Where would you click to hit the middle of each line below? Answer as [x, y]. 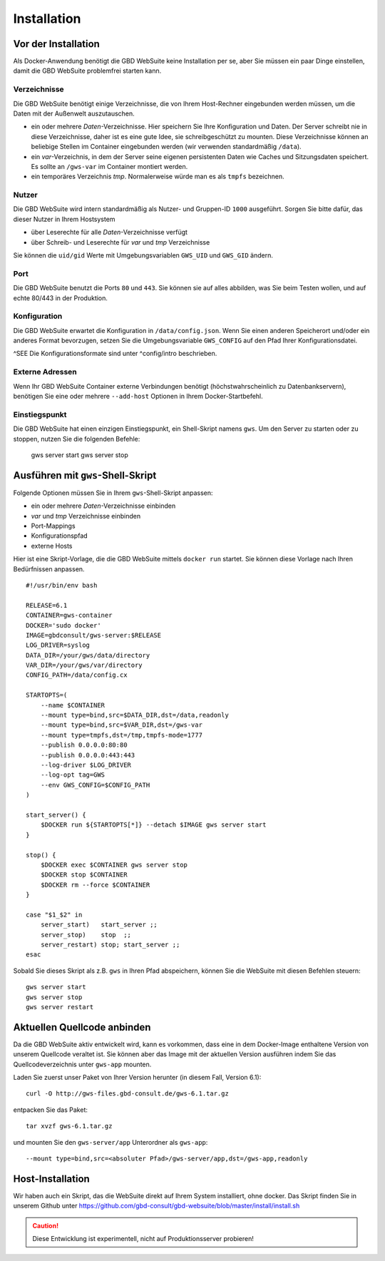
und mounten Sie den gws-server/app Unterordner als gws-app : [111, 1142]
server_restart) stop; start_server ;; [110, 945]
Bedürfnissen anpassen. [49, 569]
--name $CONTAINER [73, 705]
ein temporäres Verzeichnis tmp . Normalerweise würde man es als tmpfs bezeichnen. [158, 177]
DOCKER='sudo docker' [63, 625]
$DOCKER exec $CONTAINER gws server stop [114, 864]
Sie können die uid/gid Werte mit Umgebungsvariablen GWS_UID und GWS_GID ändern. [143, 255]
